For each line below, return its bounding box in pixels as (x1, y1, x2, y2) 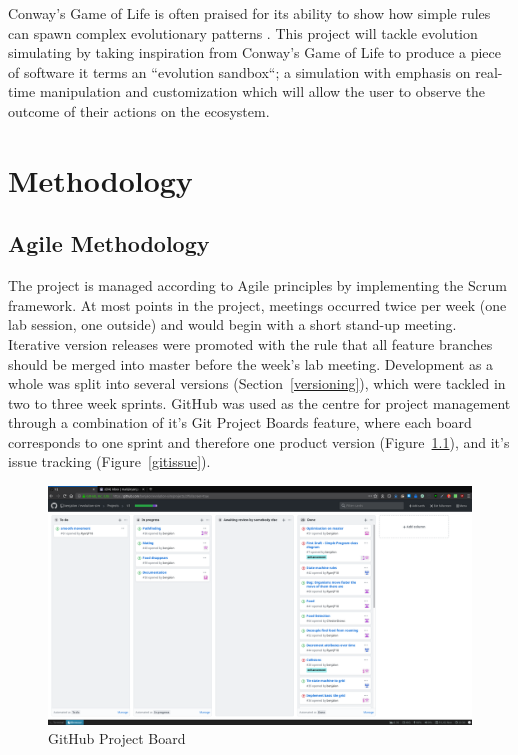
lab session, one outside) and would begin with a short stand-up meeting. (8, 314, 457, 335)
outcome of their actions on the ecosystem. (8, 100, 270, 121)
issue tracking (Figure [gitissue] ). (8, 451, 211, 472)
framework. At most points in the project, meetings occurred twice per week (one (8, 294, 507, 315)
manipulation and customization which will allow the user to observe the (39, 81, 486, 102)
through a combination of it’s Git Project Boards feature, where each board (8, 412, 472, 433)
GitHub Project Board (48, 728, 186, 749)
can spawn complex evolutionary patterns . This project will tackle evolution (8, 22, 478, 43)
